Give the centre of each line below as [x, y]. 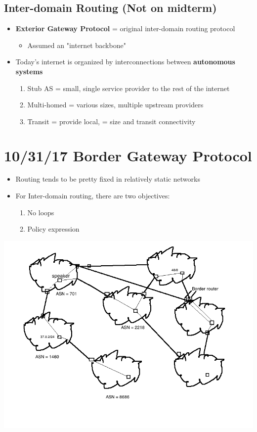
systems [29, 71]
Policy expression [53, 229]
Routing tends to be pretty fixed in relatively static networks [108, 179]
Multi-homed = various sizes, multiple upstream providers [115, 105]
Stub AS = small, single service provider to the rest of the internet [128, 88]
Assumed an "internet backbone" [77, 45]
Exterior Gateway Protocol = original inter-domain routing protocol [125, 28]
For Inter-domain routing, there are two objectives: [93, 196]
